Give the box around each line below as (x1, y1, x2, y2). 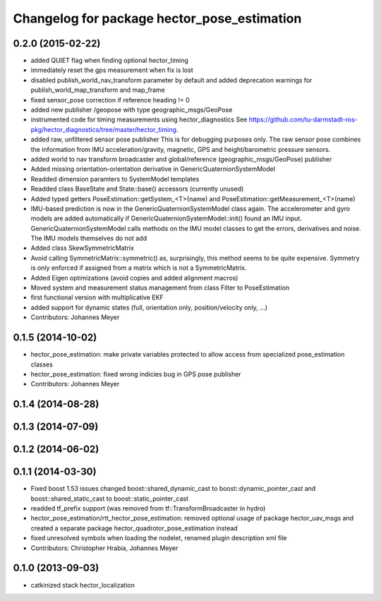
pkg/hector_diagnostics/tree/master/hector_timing (30, 125, 176, 133)
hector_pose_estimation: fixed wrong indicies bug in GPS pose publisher (30, 369, 241, 378)
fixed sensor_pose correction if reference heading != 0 (30, 95, 190, 104)
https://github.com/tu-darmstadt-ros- (248, 115, 358, 124)
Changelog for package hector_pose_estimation (13, 11, 302, 26)
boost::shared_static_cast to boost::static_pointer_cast (30, 494, 188, 503)
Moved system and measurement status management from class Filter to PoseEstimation (30, 283, 289, 292)
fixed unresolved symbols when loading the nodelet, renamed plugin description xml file (30, 534, 287, 542)
